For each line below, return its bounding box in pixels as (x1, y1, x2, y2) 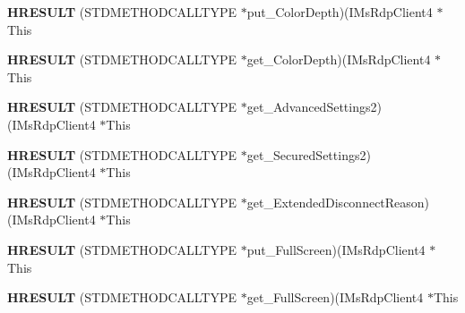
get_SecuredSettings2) (246, 145, 371, 164)
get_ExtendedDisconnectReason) (246, 192, 430, 211)
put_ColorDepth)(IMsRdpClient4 (246, 3, 433, 21)
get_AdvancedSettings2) (246, 97, 382, 116)
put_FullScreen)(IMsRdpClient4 (246, 240, 426, 258)
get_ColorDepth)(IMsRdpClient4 (246, 50, 431, 69)
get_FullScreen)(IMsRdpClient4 (246, 288, 424, 307)
